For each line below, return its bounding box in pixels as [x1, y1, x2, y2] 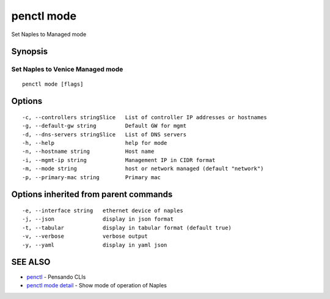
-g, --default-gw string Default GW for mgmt [22, 122, 186, 130]
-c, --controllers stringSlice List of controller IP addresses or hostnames [22, 114, 267, 120]
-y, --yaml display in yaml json [22, 242, 167, 248]
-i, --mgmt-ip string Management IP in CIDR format [22, 157, 216, 163]
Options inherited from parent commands [11, 190, 173, 200]
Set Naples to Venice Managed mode [11, 65, 123, 73]
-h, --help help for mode [22, 139, 167, 147]
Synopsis [11, 46, 48, 57]
